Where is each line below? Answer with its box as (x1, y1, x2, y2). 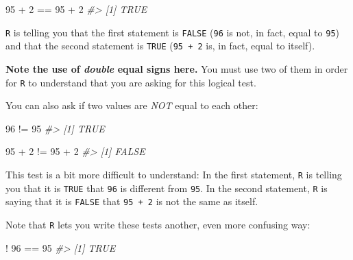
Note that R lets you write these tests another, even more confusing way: (5, 217, 311, 231)
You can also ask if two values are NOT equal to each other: (5, 98, 258, 113)
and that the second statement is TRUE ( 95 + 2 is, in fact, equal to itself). (5, 38, 315, 53)
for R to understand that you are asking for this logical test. (5, 75, 256, 89)
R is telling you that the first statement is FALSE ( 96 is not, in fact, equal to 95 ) (5, 25, 339, 39)
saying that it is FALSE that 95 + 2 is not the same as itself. (5, 194, 258, 209)
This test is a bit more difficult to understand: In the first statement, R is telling (5, 167, 342, 181)
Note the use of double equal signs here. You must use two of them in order (5, 61, 348, 75)
